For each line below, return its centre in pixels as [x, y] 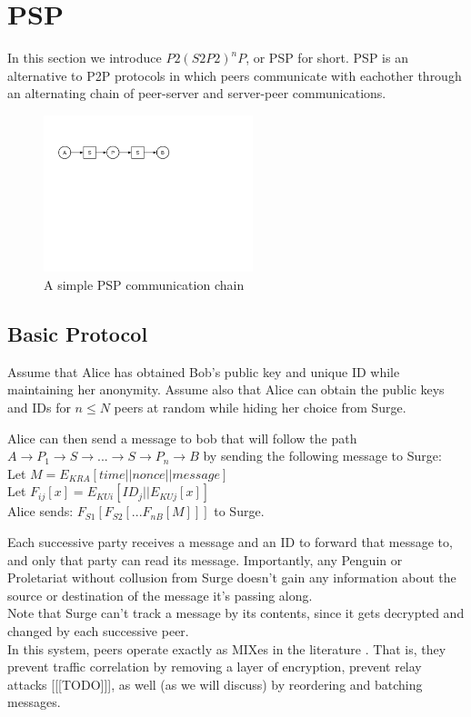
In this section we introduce [85, 58]
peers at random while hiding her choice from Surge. [260, 407]
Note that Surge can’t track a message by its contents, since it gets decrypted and [236, 613]
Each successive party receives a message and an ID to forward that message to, [230, 541]
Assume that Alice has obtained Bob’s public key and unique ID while [204, 371]
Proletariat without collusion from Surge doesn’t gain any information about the [232, 578]
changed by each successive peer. [98, 630]
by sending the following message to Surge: [322, 456]
